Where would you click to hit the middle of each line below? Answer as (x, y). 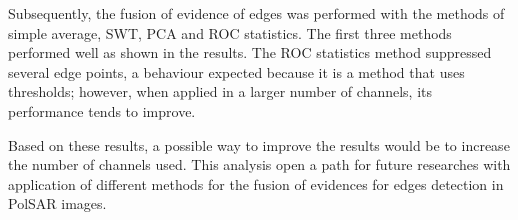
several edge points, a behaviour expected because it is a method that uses (236, 71)
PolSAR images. (57, 203)
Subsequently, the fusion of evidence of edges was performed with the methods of (256, 13)
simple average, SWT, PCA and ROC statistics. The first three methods (230, 32)
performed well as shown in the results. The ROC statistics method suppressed (250, 52)
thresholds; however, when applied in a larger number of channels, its (220, 91)
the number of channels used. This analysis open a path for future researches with (259, 164)
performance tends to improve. (102, 110)
